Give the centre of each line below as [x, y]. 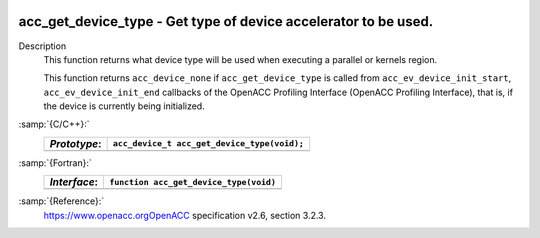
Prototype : [75, 143]
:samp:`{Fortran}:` [55, 162]
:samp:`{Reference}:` [61, 201]
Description [42, 46]
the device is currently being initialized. [124, 106]
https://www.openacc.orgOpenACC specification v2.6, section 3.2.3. [185, 215]
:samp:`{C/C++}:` [54, 124]
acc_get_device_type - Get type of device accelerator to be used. [226, 21]
